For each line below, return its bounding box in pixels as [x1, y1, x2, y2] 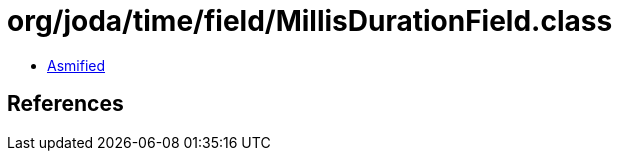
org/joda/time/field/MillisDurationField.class [7, 4, 613, 38]
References [7, 91, 124, 117]
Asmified [47, 56, 106, 74]
